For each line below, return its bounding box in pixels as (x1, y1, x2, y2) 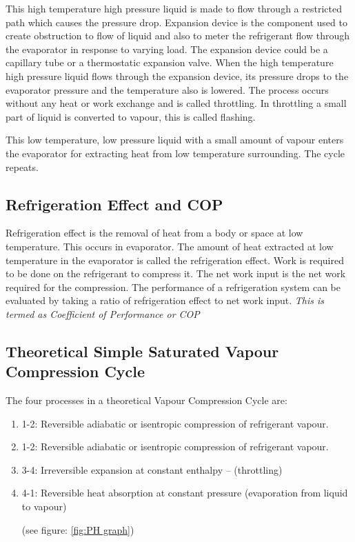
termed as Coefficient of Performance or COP (6, 306, 200, 321)
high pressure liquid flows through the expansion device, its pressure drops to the (6, 68, 349, 83)
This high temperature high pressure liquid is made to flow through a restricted (6, 1, 342, 15)
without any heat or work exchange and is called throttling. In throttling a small (6, 96, 347, 110)
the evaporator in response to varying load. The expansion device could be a (6, 41, 328, 56)
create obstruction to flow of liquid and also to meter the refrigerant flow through (6, 28, 349, 43)
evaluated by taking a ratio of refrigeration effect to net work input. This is (6, 293, 325, 308)
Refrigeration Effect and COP (6, 193, 223, 214)
